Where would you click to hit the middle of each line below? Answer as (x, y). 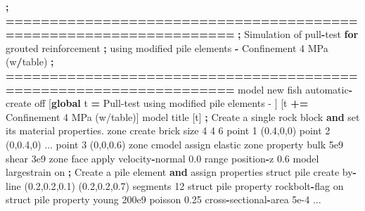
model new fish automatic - (295, 89)
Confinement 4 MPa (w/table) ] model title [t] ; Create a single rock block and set (183, 116)
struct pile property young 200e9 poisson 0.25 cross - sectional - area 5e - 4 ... (164, 199)
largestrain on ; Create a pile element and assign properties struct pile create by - (181, 172)
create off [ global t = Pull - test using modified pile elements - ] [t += (157, 103)
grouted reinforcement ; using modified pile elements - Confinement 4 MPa (167, 47)
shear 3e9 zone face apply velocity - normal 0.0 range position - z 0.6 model (162, 158)
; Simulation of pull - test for (298, 34)
